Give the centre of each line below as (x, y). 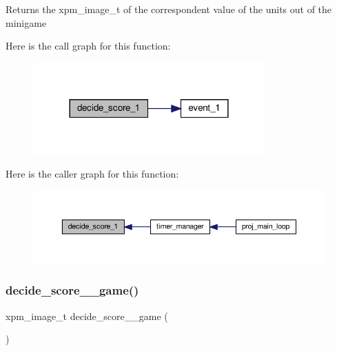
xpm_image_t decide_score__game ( (87, 316)
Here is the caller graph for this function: (92, 174)
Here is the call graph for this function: (88, 46)
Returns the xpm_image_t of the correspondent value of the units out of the (169, 9)
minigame (26, 22)
